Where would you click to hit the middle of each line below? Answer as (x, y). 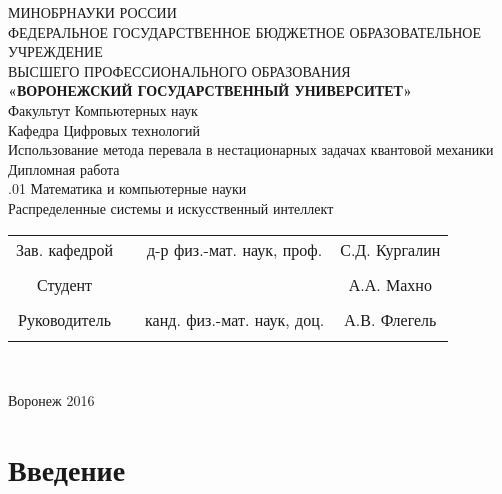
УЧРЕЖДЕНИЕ (55, 51)
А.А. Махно (390, 284)
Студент (65, 284)
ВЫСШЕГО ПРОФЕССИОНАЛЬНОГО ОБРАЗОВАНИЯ (179, 70)
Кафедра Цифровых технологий (104, 129)
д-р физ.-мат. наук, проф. (235, 249)
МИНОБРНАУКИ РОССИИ (92, 12)
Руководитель (64, 319)
